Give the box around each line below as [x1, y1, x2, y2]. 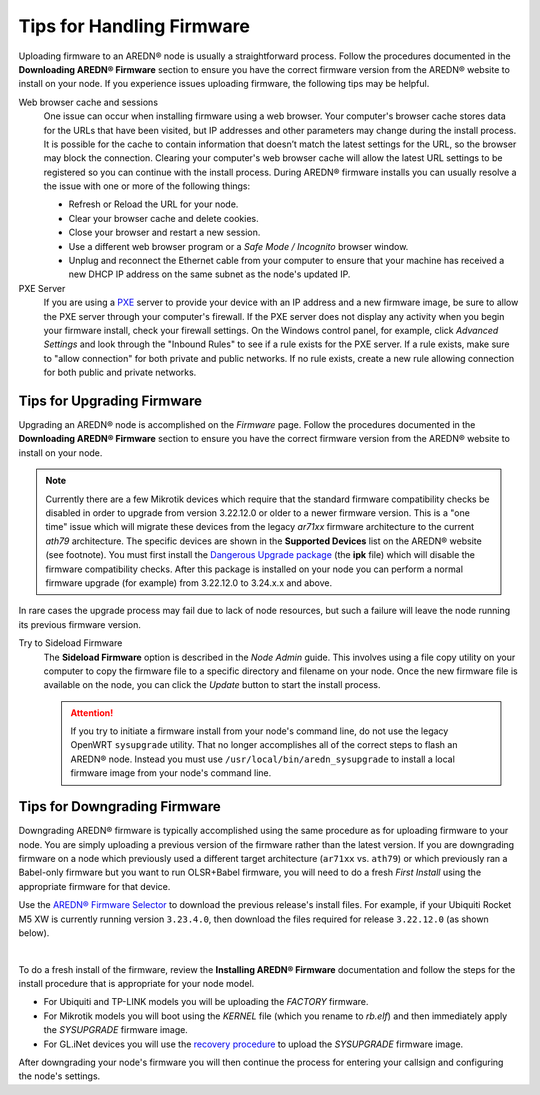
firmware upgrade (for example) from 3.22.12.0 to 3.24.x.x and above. [45, 576, 333, 589]
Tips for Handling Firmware [18, 15, 250, 37]
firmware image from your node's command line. [70, 767, 272, 779]
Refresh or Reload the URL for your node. [68, 198, 239, 210]
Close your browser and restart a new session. [68, 226, 261, 239]
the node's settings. [18, 1070, 101, 1082]
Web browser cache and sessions [18, 96, 159, 108]
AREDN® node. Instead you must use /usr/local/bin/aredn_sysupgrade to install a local [70, 753, 455, 765]
